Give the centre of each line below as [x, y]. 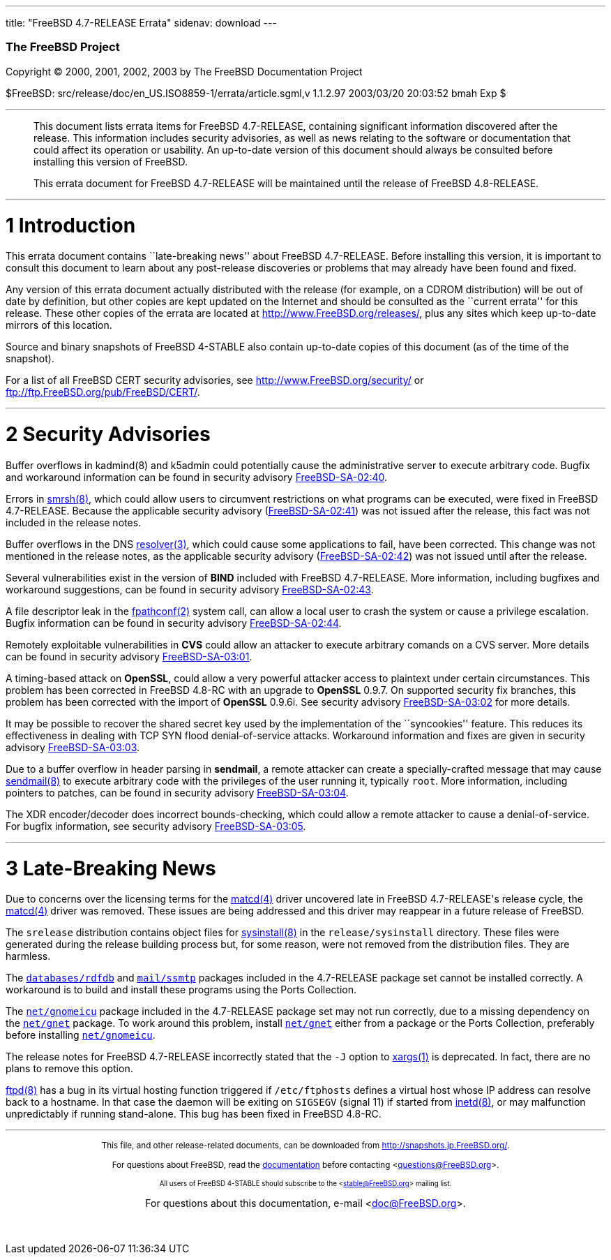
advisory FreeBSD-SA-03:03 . [73, 747]
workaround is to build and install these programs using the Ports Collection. [181, 990]
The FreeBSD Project [63, 47]
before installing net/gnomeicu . [81, 1035]
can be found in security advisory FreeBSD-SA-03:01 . [129, 656]
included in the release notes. [74, 522]
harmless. [28, 956]
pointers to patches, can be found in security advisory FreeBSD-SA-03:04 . [177, 792]
